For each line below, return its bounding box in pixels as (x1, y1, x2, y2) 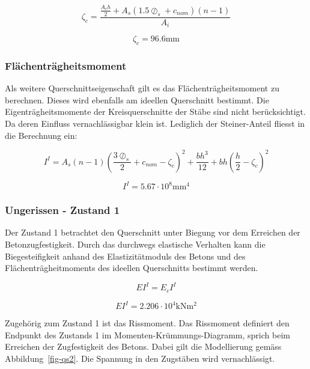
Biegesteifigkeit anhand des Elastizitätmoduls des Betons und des (5, 249, 246, 262)
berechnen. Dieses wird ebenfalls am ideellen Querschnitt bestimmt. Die (5, 93, 269, 106)
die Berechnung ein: (5, 129, 77, 141)
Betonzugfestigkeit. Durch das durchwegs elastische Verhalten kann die (5, 238, 266, 250)
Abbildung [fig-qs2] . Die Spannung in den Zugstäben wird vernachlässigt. (5, 352, 275, 365)
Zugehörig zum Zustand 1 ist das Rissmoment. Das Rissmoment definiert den (5, 317, 290, 329)
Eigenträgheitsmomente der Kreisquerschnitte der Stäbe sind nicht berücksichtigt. (5, 105, 306, 118)
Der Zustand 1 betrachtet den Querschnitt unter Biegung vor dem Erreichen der (5, 226, 300, 239)
